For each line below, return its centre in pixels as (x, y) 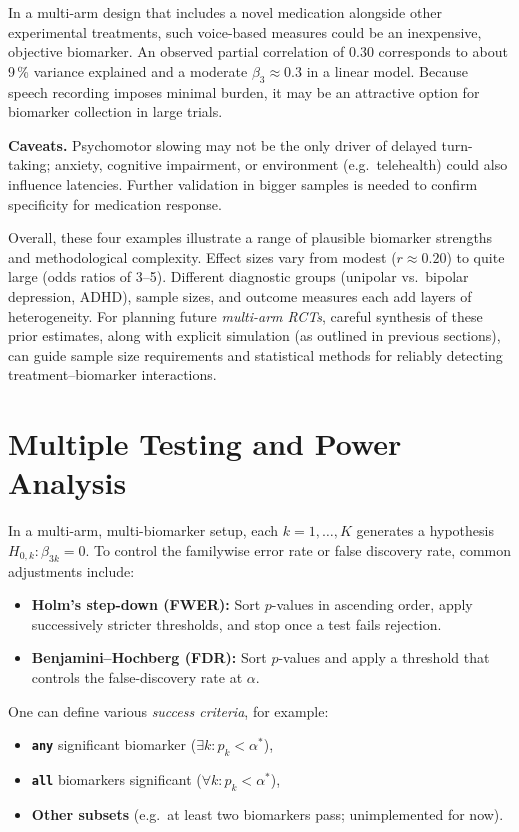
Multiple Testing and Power (205, 443)
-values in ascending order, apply (372, 604)
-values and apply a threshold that (384, 657)
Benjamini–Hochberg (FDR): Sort (149, 657)
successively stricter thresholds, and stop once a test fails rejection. (236, 623)
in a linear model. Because (387, 70)
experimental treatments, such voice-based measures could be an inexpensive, (245, 31)
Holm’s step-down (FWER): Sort (146, 604)
